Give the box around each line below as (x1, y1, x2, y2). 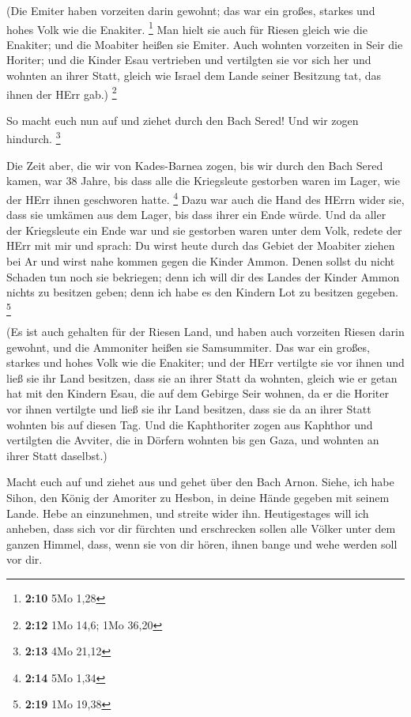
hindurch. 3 (6, 128, 61, 147)
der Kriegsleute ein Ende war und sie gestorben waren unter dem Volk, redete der (6, 221, 402, 238)
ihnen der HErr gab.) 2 (6, 83, 117, 102)
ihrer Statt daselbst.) (6, 447, 107, 463)
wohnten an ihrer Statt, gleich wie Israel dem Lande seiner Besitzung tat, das (6, 67, 382, 84)
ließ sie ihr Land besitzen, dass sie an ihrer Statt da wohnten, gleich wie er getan (6, 369, 398, 386)
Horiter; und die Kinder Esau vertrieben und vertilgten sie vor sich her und (6, 51, 371, 68)
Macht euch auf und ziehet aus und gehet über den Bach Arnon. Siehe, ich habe (6, 474, 394, 490)
